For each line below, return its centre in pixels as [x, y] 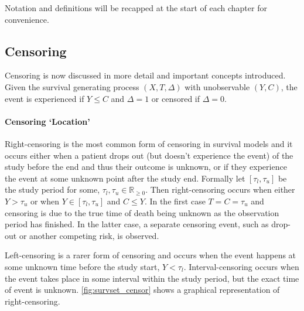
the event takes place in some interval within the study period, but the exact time [152, 278]
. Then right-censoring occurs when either [220, 189]
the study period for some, [52, 189]
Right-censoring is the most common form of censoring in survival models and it [149, 143]
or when [45, 201]
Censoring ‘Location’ [47, 121]
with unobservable [217, 86]
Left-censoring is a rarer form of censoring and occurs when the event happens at [151, 255]
